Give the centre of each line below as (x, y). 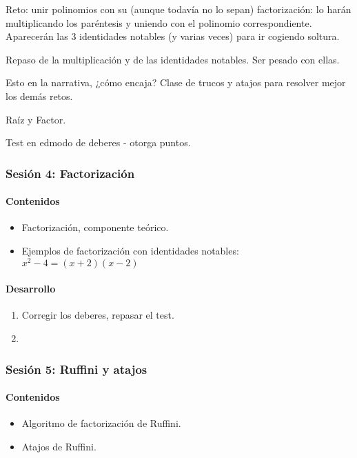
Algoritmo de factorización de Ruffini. (101, 423)
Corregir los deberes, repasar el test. (98, 315)
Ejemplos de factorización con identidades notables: (130, 250)
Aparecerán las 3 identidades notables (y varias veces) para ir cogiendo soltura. (173, 36)
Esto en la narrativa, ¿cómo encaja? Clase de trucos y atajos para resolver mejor (176, 82)
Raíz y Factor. (36, 119)
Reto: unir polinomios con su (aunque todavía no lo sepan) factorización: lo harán (178, 9)
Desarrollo (31, 289)
